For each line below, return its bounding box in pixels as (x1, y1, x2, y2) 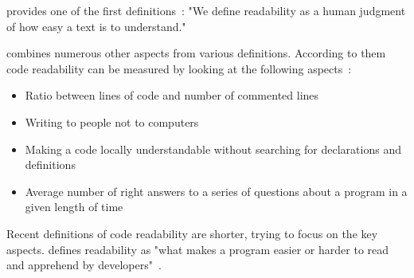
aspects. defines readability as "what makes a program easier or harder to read (6, 241, 389, 257)
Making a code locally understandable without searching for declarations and (25, 140, 401, 157)
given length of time (25, 198, 123, 215)
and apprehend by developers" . (6, 256, 162, 273)
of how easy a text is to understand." (6, 18, 186, 34)
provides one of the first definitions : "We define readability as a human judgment (6, 2, 406, 18)
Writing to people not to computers (25, 113, 199, 130)
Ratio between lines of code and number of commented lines (25, 87, 319, 104)
